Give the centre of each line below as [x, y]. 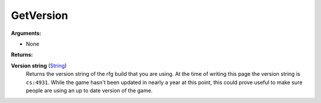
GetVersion [40, 15]
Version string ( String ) [39, 66]
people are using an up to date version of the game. [89, 90]
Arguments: [26, 33]
